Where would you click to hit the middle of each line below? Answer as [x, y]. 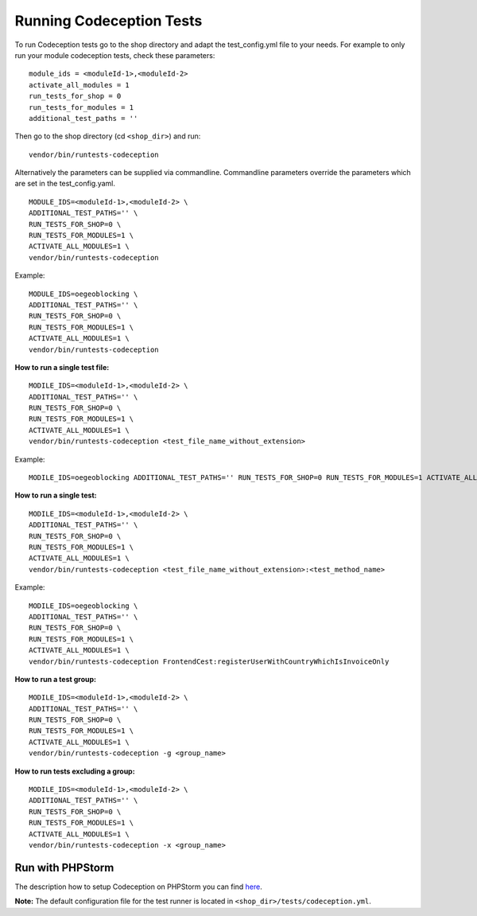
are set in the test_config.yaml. [65, 184]
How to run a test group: [56, 679]
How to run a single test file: [62, 367]
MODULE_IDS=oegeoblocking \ [83, 294]
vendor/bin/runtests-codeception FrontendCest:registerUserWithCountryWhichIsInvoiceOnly [209, 661]
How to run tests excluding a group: [75, 771]
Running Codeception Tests [109, 21]
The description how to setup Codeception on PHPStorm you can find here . [138, 887]
